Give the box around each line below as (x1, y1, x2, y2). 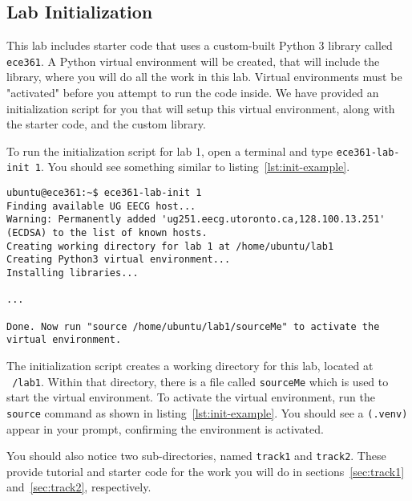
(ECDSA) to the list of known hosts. (6, 227, 208, 239)
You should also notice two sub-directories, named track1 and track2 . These (6, 447, 386, 464)
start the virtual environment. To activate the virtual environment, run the (6, 389, 376, 405)
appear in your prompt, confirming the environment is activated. (6, 420, 324, 437)
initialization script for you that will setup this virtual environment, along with (6, 100, 395, 116)
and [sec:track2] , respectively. (6, 479, 151, 495)
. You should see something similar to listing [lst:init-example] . (40, 158, 350, 175)
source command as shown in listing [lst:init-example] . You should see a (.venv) (6, 404, 408, 421)
